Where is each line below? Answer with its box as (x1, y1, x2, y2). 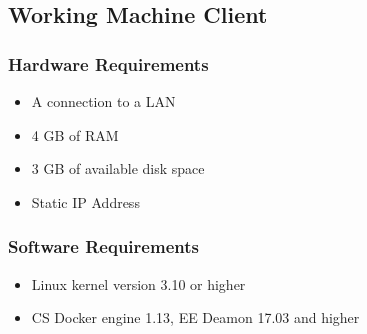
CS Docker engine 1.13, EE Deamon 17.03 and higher (31, 307, 360, 328)
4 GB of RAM (31, 124, 119, 145)
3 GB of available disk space (31, 158, 205, 179)
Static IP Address (31, 191, 140, 212)
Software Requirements (8, 234, 199, 259)
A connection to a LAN (31, 91, 176, 111)
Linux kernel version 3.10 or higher (31, 273, 246, 294)
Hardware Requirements (8, 51, 209, 76)
